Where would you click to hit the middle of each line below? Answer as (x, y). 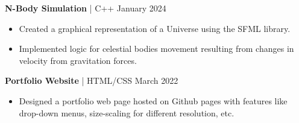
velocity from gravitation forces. (78, 60)
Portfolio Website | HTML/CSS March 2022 (92, 80)
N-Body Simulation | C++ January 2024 (86, 8)
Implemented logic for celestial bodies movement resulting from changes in (156, 49)
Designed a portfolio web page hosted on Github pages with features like (153, 100)
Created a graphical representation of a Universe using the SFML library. (155, 28)
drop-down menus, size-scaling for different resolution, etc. (127, 112)
